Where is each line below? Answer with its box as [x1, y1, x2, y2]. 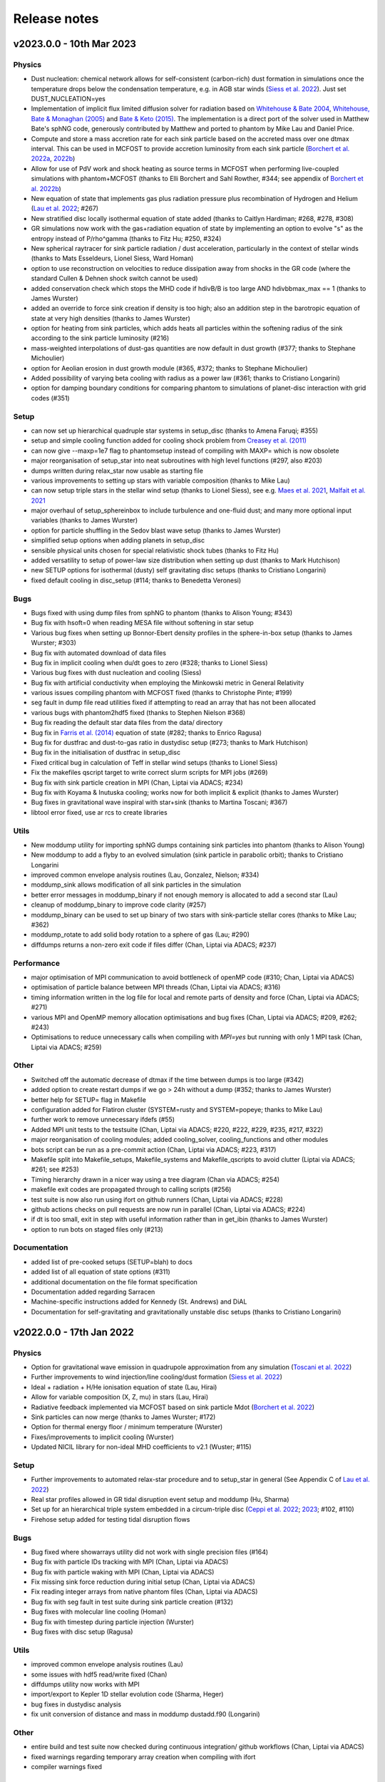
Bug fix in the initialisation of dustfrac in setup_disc [31, 748, 181, 757]
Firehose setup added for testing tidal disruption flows [31, 1515, 190, 1523]
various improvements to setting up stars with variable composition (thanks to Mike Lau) [31, 476, 290, 485]
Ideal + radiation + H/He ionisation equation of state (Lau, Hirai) [31, 1383, 217, 1391]
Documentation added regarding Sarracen [31, 1287, 155, 1296]
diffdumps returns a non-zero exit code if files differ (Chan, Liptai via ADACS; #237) [31, 940, 277, 949]
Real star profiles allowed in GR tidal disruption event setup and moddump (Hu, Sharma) [31, 1495, 289, 1503]
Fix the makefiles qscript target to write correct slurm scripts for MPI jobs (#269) [31, 768, 268, 777]
